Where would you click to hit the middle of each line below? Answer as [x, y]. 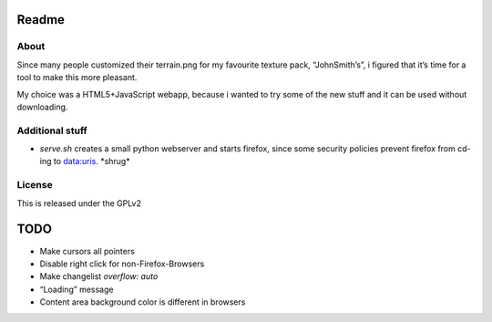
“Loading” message [77, 289]
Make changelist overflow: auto [99, 276]
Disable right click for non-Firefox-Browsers [122, 264]
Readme [41, 20]
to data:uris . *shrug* [92, 161]
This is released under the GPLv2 [79, 203]
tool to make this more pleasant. [77, 78]
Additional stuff [52, 130]
